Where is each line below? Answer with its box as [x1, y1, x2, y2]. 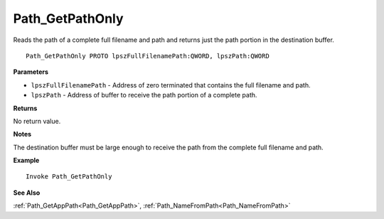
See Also [13, 188, 41, 197]
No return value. [13, 117, 61, 125]
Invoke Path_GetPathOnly [26, 173, 112, 181]
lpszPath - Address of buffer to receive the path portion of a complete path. [31, 91, 257, 100]
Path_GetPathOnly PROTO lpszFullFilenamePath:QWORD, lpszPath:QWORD [26, 52, 270, 60]
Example [13, 156, 40, 165]
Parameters [13, 68, 49, 76]
